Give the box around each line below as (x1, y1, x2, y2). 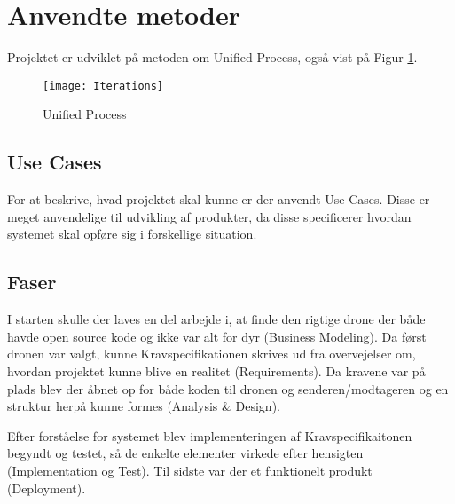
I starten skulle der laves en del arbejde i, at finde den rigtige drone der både (7, 310, 426, 328)
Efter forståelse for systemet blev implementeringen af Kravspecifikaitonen (7, 426, 412, 445)
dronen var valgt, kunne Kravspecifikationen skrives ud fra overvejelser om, (7, 344, 416, 363)
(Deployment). (7, 478, 86, 497)
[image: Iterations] (43, 79, 164, 92)
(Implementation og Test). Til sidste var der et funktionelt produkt (7, 461, 373, 479)
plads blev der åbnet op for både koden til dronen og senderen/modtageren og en (7, 379, 449, 398)
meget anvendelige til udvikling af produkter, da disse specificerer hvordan (7, 207, 412, 225)
